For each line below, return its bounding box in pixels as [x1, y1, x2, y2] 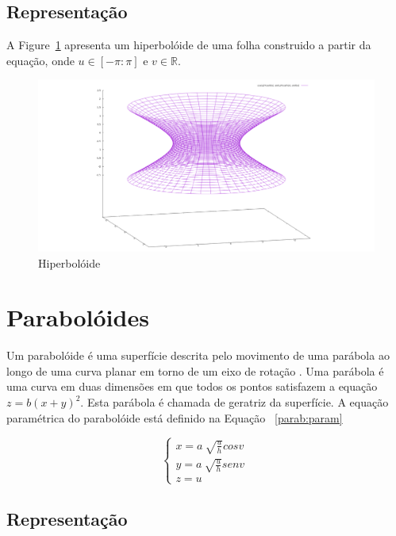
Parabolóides [6, 301, 149, 334]
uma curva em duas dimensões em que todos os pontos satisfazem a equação [6, 378, 378, 395]
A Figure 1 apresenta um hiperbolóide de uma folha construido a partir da [6, 37, 371, 53]
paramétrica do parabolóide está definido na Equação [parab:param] [6, 409, 343, 426]
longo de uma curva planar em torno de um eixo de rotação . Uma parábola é [6, 362, 384, 379]
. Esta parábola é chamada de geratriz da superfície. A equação [80, 394, 389, 411]
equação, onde [6, 52, 75, 68]
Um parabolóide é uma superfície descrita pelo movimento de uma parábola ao [6, 347, 390, 364]
